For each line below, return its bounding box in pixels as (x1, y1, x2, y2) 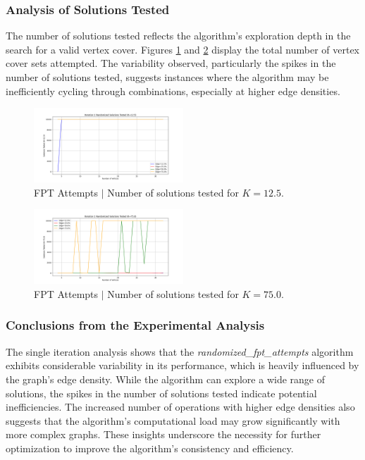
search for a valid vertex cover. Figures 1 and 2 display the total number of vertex (6, 42, 359, 56)
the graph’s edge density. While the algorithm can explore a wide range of (6, 371, 325, 386)
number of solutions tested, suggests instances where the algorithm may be (6, 70, 329, 84)
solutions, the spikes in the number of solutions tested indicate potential (6, 385, 317, 400)
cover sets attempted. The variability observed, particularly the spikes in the (6, 56, 336, 70)
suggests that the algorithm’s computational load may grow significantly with (6, 413, 340, 428)
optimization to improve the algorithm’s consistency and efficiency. (6, 440, 294, 455)
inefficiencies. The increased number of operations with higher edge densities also (6, 399, 355, 414)
